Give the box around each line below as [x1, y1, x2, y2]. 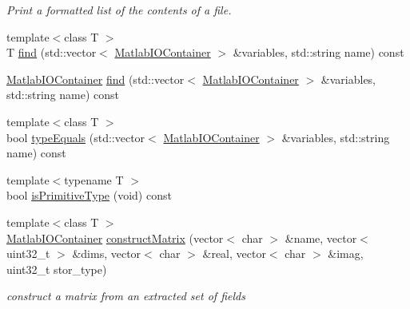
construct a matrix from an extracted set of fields [6, 287, 245, 304]
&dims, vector [72, 245, 141, 262]
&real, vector [202, 245, 266, 262]
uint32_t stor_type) [6, 260, 107, 277]
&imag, [328, 245, 364, 262]
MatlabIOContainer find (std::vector [6, 70, 185, 87]
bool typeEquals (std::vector [6, 129, 145, 145]
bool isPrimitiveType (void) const [6, 187, 172, 204]
